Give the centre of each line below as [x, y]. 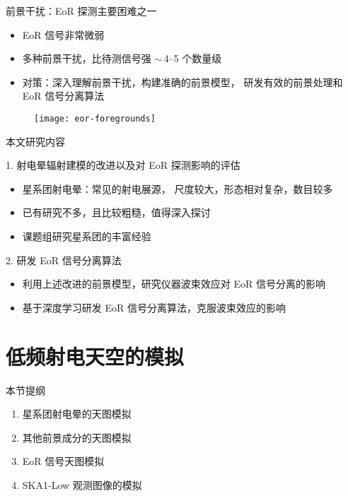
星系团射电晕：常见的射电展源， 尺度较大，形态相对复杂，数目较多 [178, 188]
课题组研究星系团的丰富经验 [87, 236]
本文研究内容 [35, 141]
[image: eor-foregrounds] [95, 118]
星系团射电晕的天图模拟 [77, 414]
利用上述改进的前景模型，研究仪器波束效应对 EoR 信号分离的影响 [174, 284]
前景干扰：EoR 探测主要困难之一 [81, 11]
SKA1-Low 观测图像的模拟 [82, 484]
